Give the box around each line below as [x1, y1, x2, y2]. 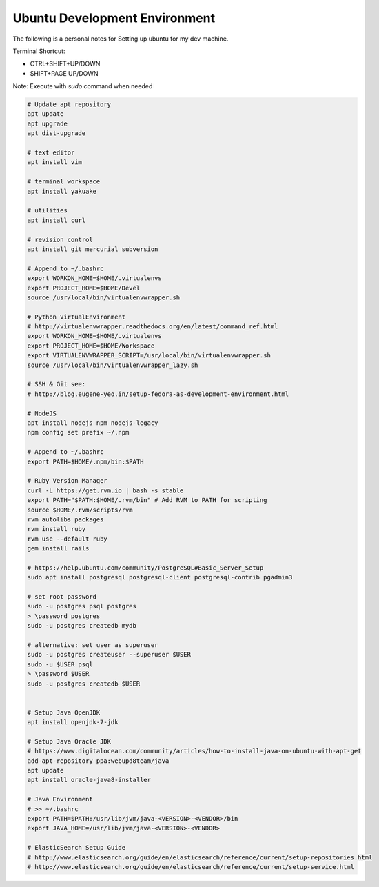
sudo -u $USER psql [27, 660, 93, 668]
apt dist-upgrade [27, 130, 86, 137]
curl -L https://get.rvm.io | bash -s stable [27, 486, 184, 495]
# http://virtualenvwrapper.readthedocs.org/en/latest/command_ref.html [27, 323, 278, 330]
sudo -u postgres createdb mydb [27, 621, 137, 630]
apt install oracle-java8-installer [27, 776, 152, 784]
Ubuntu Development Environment [12, 10, 216, 26]
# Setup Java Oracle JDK [27, 737, 112, 745]
